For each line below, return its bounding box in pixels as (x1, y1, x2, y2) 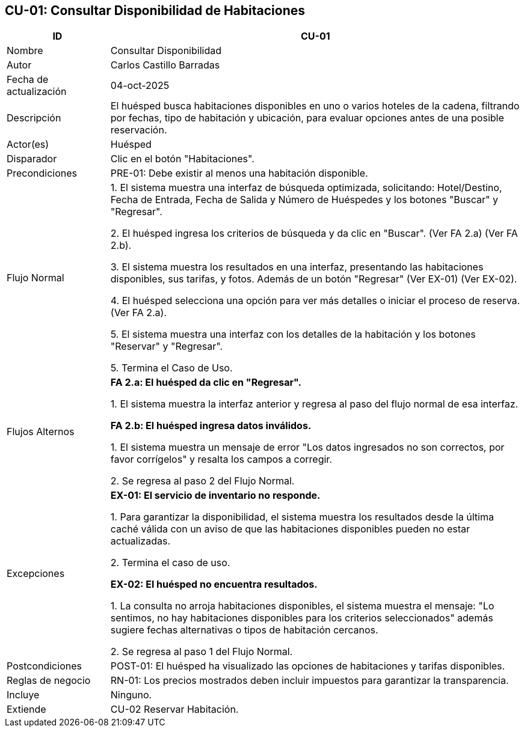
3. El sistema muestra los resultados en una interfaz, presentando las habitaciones (110, 261, 484, 273)
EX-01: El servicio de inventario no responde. (110, 489, 321, 502)
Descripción (7, 112, 61, 124)
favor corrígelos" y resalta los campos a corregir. (110, 453, 332, 466)
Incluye (7, 689, 40, 701)
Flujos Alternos (7, 425, 75, 438)
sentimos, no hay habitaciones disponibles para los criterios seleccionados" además (110, 612, 493, 624)
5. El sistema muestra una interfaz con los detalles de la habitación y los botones (110, 328, 476, 341)
